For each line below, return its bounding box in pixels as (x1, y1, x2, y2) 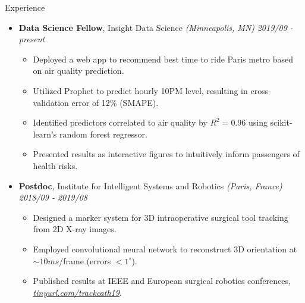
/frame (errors (59, 254, 111, 267)
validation (33, 96, 69, 108)
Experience (5, 1, 45, 13)
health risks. (33, 159, 78, 171)
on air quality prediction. (33, 64, 124, 77)
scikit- (270, 116, 293, 129)
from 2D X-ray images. (33, 223, 117, 235)
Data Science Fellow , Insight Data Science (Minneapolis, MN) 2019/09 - (18, 21, 293, 33)
